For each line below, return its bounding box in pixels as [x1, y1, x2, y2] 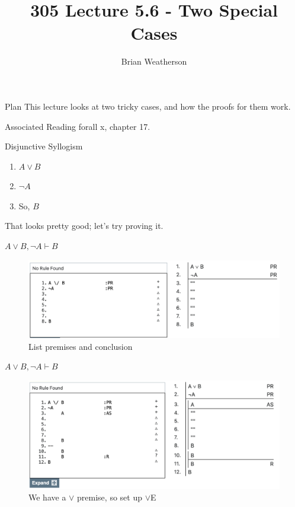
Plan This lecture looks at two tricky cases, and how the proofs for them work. [5, 100, 291, 112]
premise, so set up [77, 491, 142, 503]
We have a [28, 491, 66, 503]
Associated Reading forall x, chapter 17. [5, 120, 150, 132]
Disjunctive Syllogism [5, 140, 83, 152]
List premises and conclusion [28, 340, 133, 352]
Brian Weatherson [121, 55, 187, 68]
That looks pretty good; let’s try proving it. [5, 219, 163, 232]
